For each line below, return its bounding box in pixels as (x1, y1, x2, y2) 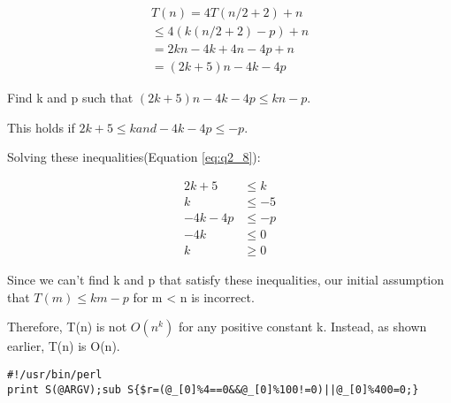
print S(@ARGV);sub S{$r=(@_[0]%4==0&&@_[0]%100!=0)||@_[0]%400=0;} (7, 383, 419, 396)
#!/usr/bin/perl (7, 368, 103, 381)
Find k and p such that (7, 88, 134, 107)
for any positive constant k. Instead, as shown (178, 317, 427, 336)
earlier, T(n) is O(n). (7, 337, 120, 355)
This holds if (7, 118, 75, 136)
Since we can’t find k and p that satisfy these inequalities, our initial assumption (7, 270, 445, 289)
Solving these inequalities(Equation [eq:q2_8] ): (7, 148, 261, 166)
